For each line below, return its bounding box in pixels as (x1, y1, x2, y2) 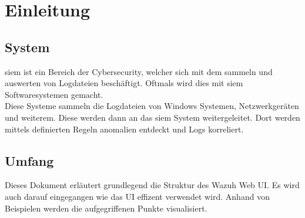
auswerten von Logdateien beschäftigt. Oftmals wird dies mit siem (5, 77, 243, 89)
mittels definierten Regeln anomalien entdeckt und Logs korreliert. (5, 122, 244, 135)
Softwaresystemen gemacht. (5, 88, 103, 100)
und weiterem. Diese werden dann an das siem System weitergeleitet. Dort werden (5, 111, 300, 123)
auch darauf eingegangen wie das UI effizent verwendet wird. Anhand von (5, 190, 270, 202)
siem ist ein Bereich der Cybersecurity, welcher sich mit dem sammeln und (5, 65, 273, 77)
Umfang (5, 151, 54, 169)
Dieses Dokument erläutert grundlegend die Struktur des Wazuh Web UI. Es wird (5, 179, 300, 191)
